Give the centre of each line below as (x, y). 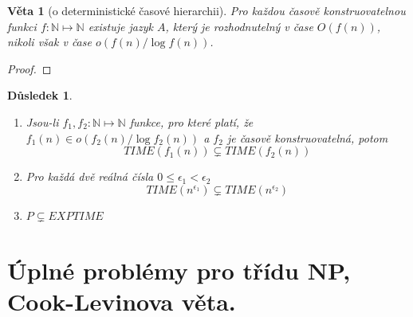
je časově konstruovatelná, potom (307, 137)
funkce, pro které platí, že (191, 121)
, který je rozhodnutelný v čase (239, 26)
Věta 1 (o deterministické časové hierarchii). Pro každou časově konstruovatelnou (206, 10)
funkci (22, 26)
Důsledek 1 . (40, 95)
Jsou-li (42, 121)
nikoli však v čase (49, 42)
